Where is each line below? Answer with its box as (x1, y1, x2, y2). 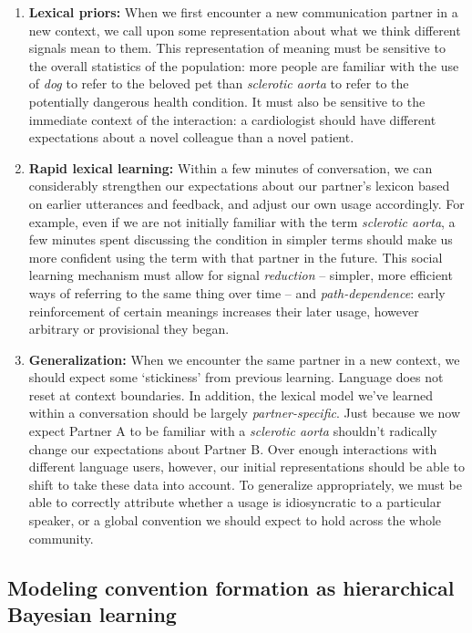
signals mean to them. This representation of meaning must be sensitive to (28, 38, 446, 57)
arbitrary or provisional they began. (28, 319, 230, 338)
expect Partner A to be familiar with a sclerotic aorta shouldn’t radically (28, 421, 437, 441)
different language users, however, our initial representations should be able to (28, 457, 465, 476)
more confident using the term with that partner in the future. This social (28, 247, 443, 266)
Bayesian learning (7, 600, 177, 628)
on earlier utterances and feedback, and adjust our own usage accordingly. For (28, 193, 465, 213)
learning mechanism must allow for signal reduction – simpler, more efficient (28, 265, 453, 285)
